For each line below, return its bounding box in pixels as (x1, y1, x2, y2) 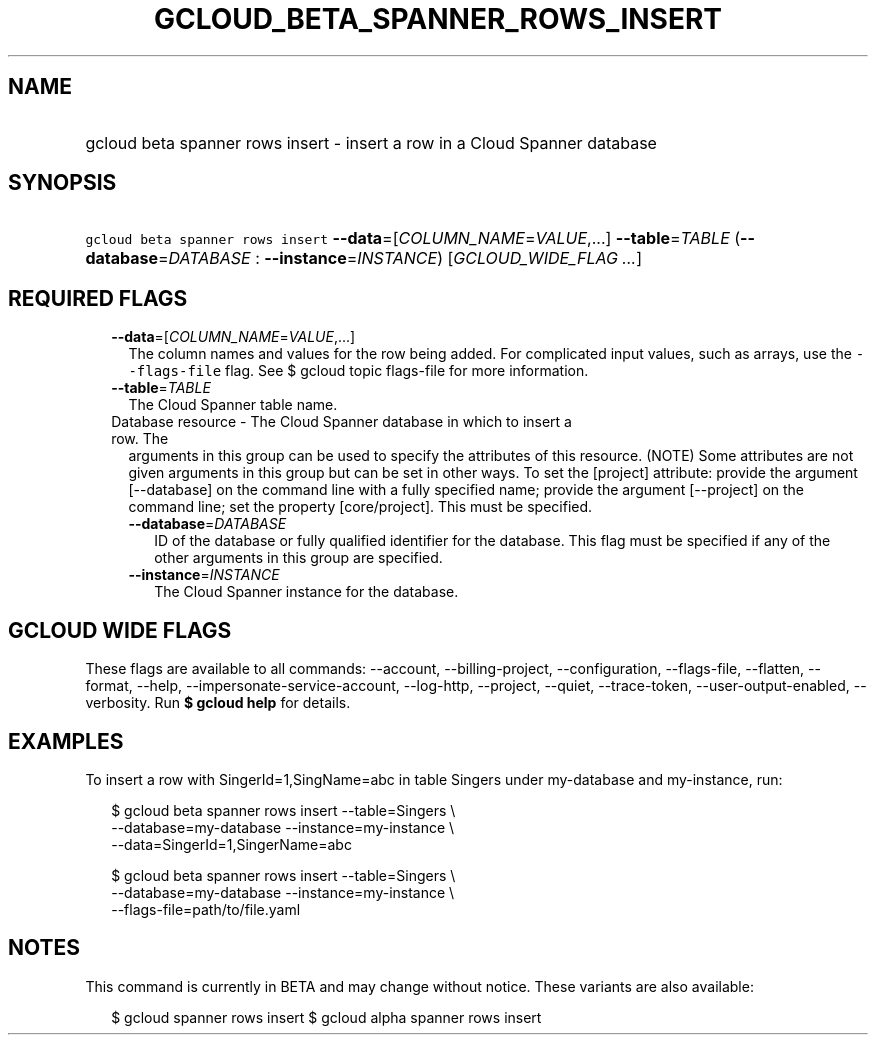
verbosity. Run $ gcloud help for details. (85, 694, 351, 712)
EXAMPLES (8, 728, 124, 754)
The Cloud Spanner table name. (128, 396, 338, 414)
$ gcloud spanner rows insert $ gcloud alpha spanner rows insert (111, 1008, 542, 1026)
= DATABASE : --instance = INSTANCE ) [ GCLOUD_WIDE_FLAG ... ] (158, 248, 642, 269)
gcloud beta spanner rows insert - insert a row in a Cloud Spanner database (85, 132, 657, 153)
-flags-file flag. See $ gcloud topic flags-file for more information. (128, 362, 589, 380)
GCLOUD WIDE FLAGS (8, 617, 232, 643)
